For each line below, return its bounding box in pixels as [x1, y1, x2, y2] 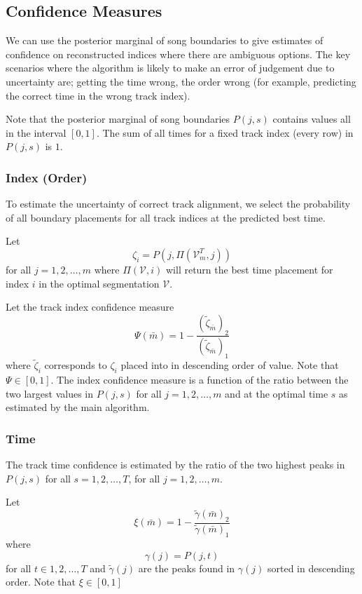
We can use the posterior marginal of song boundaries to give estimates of [6, 33, 323, 48]
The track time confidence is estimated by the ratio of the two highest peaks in [6, 457, 345, 472]
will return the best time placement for [165, 262, 333, 276]
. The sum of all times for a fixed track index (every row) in [96, 125, 354, 140]
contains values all [272, 112, 351, 126]
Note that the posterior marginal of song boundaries [6, 112, 230, 126]
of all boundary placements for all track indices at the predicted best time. [6, 210, 326, 224]
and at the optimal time [225, 386, 328, 400]
